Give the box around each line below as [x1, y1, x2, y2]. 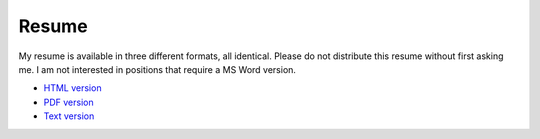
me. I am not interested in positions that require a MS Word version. [18, 63, 297, 75]
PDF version [43, 96, 94, 108]
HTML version [43, 82, 102, 94]
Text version [43, 110, 95, 122]
